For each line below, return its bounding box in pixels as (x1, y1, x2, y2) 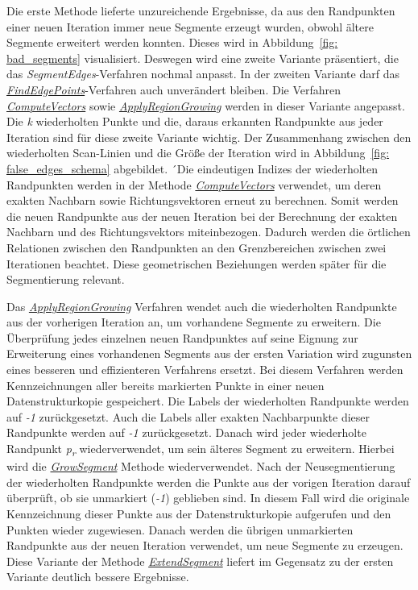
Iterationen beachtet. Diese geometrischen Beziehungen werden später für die (6, 255, 387, 272)
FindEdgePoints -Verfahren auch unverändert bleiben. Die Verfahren (6, 81, 341, 98)
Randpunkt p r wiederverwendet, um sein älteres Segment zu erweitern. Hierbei (6, 440, 395, 459)
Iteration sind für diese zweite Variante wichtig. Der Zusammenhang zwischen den (6, 128, 412, 145)
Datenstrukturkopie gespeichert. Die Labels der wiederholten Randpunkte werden (6, 393, 409, 409)
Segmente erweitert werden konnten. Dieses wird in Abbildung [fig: (6, 34, 338, 51)
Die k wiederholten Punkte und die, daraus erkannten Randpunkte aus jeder (6, 113, 383, 130)
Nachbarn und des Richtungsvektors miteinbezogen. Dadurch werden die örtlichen (6, 223, 411, 240)
